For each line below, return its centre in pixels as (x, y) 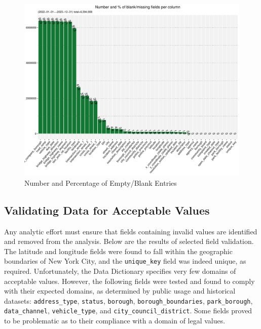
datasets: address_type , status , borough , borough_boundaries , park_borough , (128, 300)
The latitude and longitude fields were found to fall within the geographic (118, 251)
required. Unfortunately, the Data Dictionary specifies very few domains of (120, 271)
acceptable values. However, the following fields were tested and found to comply (129, 281)
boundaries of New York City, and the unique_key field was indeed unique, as (125, 261)
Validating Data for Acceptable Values (107, 210)
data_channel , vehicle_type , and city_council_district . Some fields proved (128, 311)
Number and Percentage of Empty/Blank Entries (101, 182)
